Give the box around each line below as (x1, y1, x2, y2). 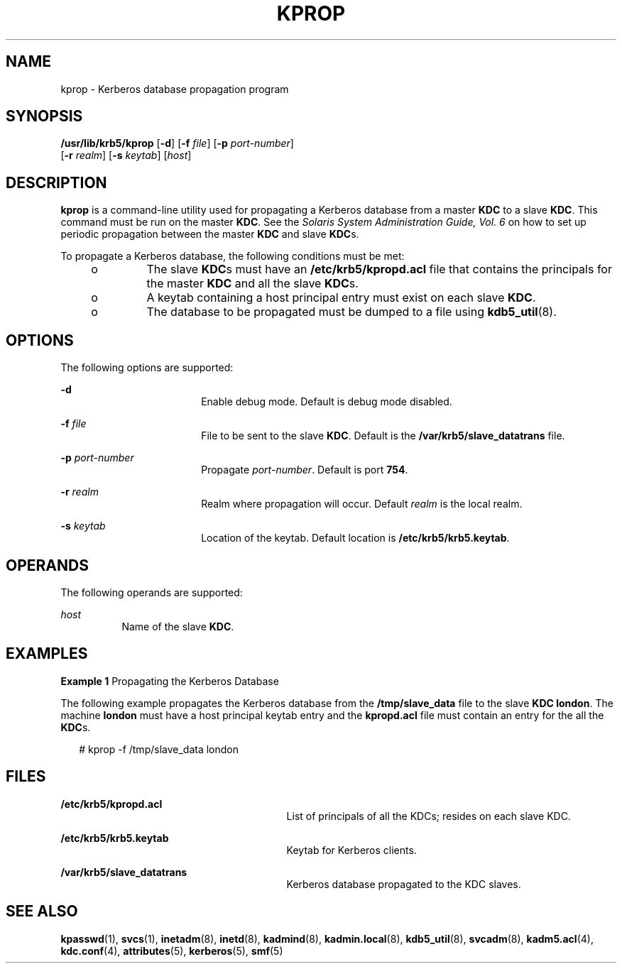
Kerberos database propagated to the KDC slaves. (286, 877, 521, 890)
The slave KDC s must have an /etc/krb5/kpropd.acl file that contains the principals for (146, 262, 612, 277)
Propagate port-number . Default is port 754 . (201, 464, 408, 476)
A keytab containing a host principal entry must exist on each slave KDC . (146, 290, 536, 305)
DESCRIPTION (6, 173, 107, 192)
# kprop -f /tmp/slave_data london (79, 743, 239, 755)
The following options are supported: (60, 361, 234, 374)
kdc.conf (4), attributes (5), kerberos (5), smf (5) (60, 944, 283, 957)
